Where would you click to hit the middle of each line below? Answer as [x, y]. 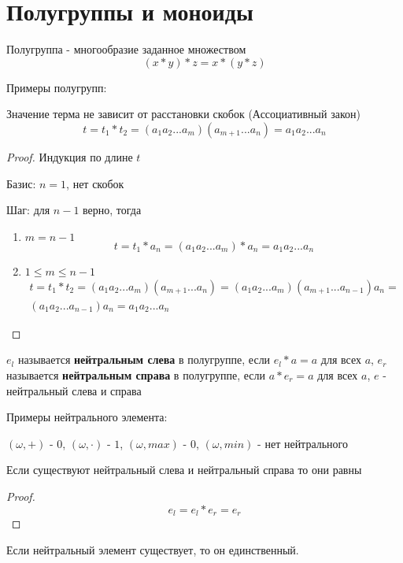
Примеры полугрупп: [57, 87]
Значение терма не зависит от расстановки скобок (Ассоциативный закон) [183, 114]
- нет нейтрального [303, 443]
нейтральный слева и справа [74, 390]
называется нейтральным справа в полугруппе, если [136, 374]
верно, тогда [112, 210]
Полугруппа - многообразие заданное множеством [126, 49]
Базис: [21, 183]
